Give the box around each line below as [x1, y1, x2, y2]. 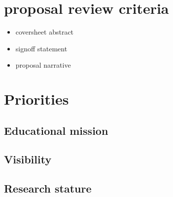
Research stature [4, 181, 92, 196]
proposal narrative [15, 60, 71, 70]
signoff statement [15, 43, 68, 53]
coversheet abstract [15, 27, 74, 37]
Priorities [4, 89, 69, 109]
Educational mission [4, 122, 108, 138]
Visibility [4, 152, 52, 167]
